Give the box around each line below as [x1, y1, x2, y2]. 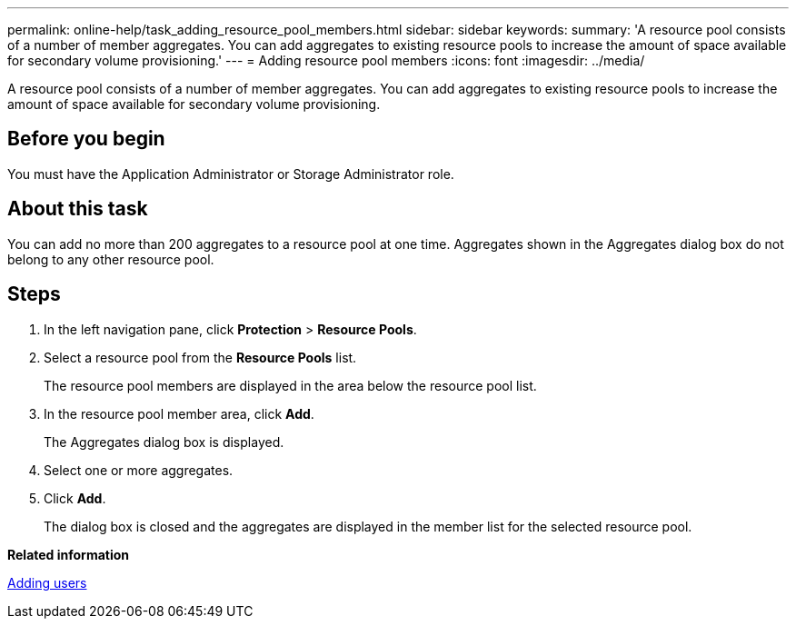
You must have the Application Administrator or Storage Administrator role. [7, 165, 454, 182]
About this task [7, 197, 148, 221]
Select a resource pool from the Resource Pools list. [44, 349, 357, 365]
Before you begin [7, 127, 165, 151]
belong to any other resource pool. [7, 251, 214, 267]
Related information [7, 546, 130, 562]
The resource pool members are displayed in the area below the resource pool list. [44, 377, 537, 393]
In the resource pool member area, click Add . [44, 405, 314, 422]
